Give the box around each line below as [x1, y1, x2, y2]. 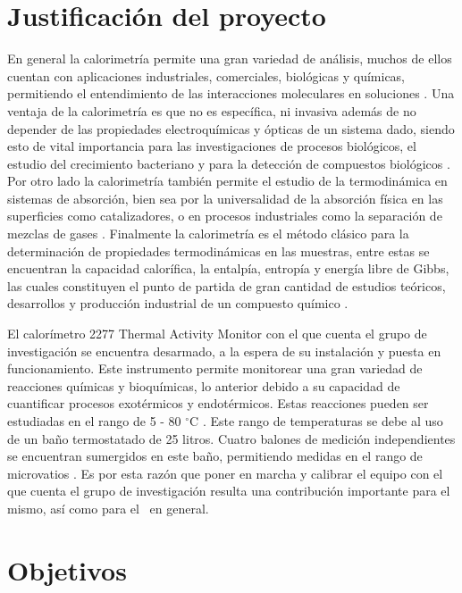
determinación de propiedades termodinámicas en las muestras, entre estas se [7, 241, 430, 260]
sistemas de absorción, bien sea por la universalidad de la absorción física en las [7, 188, 443, 207]
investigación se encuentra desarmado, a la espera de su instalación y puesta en [7, 341, 441, 360]
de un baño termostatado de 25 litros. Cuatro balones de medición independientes [7, 429, 456, 447]
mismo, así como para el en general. [7, 498, 209, 517]
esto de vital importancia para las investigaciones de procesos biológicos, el [7, 137, 416, 155]
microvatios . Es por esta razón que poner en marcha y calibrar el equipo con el [7, 464, 443, 482]
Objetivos [7, 551, 127, 588]
